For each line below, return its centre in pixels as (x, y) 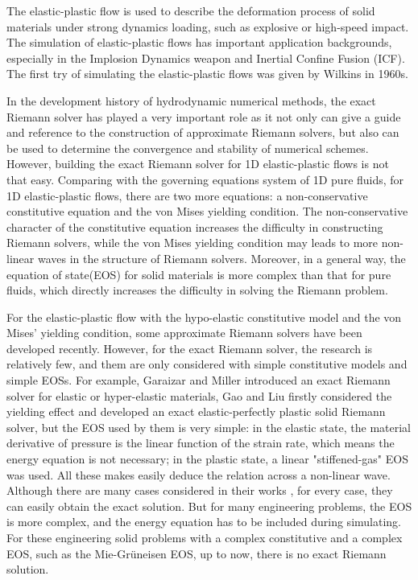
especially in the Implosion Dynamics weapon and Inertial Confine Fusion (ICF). (206, 58)
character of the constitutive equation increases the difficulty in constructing (195, 226)
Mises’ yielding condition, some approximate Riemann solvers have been (184, 333)
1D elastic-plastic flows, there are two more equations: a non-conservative (187, 195)
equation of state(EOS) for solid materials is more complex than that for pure (199, 274)
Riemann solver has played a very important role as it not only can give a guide (204, 116)
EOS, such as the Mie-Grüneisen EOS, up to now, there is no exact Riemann (197, 553)
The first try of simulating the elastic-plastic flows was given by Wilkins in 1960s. (207, 74)
